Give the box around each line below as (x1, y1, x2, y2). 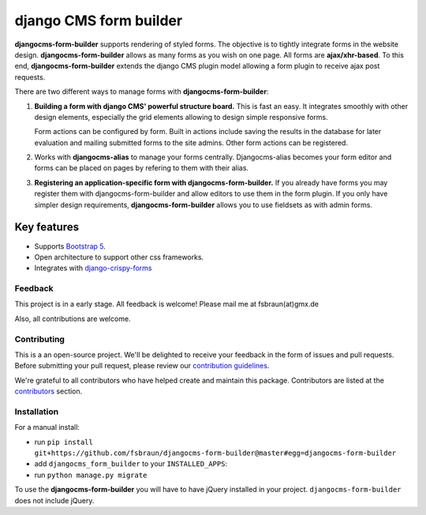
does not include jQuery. (14, 495, 95, 505)
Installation (14, 406, 59, 417)
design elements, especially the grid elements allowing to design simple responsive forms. (34, 112, 329, 121)
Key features (14, 221, 79, 234)
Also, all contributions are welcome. (14, 314, 131, 323)
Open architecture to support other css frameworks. (34, 252, 204, 262)
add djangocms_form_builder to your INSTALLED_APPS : (34, 459, 228, 468)
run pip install (34, 437, 94, 446)
